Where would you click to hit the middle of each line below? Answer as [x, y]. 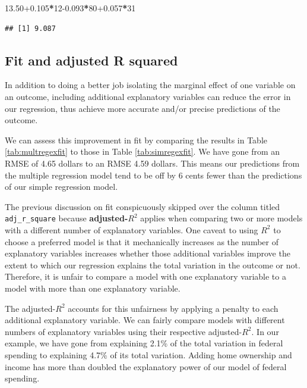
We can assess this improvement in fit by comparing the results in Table [136, 140]
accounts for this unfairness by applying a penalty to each [173, 308]
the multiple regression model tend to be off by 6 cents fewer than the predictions [153, 175]
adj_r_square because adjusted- [67, 218]
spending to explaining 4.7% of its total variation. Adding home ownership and [148, 354]
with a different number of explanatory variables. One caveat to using [132, 229]
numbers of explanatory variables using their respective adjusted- [124, 331]
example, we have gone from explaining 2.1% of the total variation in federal [144, 343]
